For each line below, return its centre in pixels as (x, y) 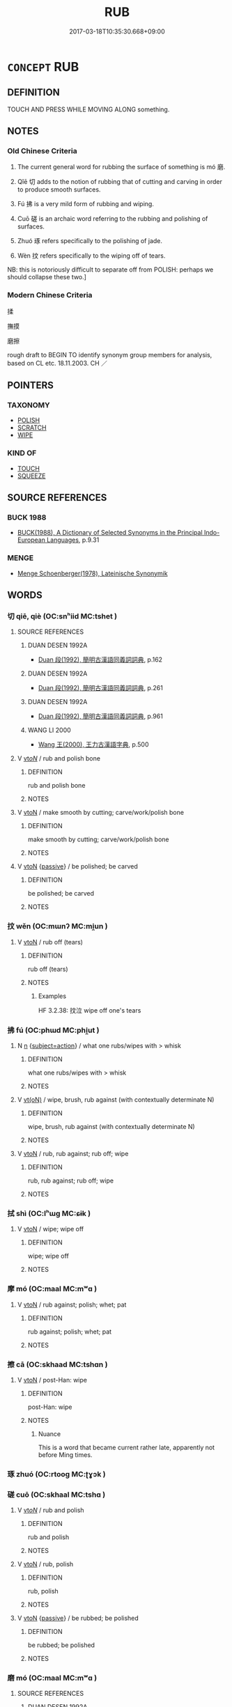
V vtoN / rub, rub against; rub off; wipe (73, 1153)
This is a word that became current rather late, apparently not (126, 1447)
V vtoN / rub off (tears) (50, 942)
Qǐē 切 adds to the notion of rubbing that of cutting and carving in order (120, 182)
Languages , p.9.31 (73, 540)
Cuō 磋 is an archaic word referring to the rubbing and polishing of (113, 219)
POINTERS (31, 385)
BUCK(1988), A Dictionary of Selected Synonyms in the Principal (110, 533)
